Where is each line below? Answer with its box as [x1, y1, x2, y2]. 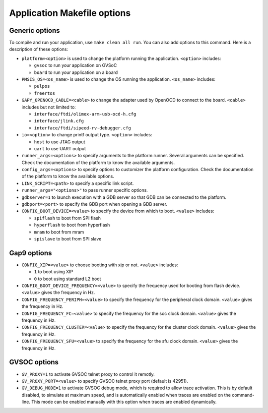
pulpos [34, 83, 50, 89]
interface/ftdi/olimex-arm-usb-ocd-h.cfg [34, 111, 136, 117]
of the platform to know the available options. [21, 174, 114, 179]
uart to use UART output [34, 145, 86, 151]
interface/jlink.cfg [34, 118, 84, 124]
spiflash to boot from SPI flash [34, 215, 101, 221]
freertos [34, 90, 56, 96]
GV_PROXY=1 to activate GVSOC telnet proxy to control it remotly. [21, 371, 155, 377]
